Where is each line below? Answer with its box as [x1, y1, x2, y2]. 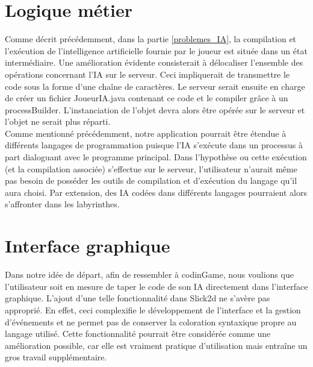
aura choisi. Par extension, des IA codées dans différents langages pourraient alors [5, 186, 307, 198]
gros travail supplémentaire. [5, 351, 107, 363]
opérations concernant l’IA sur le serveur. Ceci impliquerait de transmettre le [5, 67, 290, 80]
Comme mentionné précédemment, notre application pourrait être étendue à [5, 127, 287, 139]
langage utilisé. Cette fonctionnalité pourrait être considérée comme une [5, 327, 271, 340]
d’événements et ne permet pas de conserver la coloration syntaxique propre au [5, 315, 297, 328]
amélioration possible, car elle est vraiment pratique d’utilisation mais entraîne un [5, 339, 308, 351]
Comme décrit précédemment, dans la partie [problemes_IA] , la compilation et [5, 33, 297, 45]
